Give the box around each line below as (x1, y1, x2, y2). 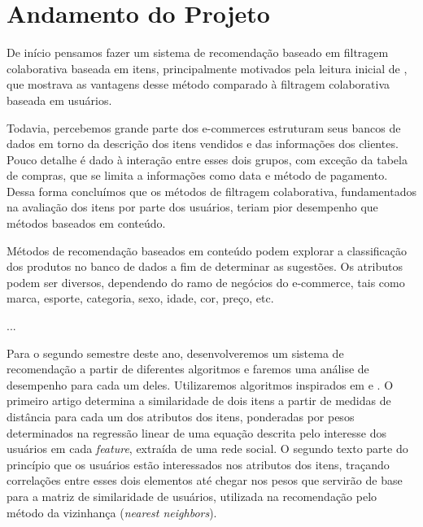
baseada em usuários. (7, 91, 112, 108)
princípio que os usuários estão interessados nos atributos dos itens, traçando (7, 455, 390, 473)
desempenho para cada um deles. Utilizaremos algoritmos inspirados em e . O (7, 376, 394, 393)
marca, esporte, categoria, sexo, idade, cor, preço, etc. (7, 290, 274, 307)
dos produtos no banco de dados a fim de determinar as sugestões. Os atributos (7, 258, 403, 275)
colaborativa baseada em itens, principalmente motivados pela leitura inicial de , (7, 59, 408, 76)
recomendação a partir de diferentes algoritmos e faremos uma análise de (7, 360, 369, 377)
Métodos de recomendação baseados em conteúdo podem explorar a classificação (7, 242, 407, 259)
